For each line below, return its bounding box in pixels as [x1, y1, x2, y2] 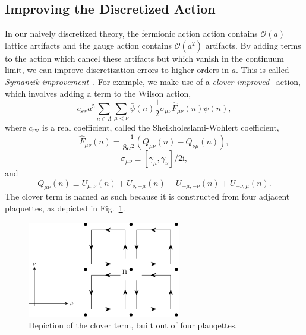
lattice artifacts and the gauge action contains [5, 39, 172, 51]
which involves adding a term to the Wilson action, [5, 87, 191, 99]
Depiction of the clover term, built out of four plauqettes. [29, 319, 238, 331]
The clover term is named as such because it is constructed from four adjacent [5, 190, 290, 203]
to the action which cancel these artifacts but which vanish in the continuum [5, 52, 285, 64]
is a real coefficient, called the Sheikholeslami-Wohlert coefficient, [42, 121, 279, 134]
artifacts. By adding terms [205, 39, 301, 51]
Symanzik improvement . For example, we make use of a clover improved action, [5, 75, 301, 87]
